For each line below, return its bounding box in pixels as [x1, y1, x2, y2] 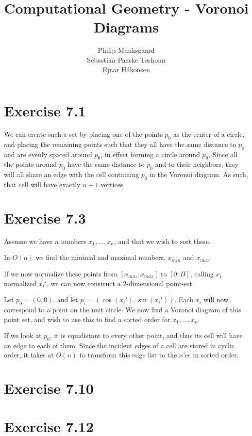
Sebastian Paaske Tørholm [87, 54, 166, 65]
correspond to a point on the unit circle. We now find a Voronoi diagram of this [4, 304, 241, 314]
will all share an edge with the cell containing [4, 169, 139, 179]
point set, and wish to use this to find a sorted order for [4, 314, 170, 324]
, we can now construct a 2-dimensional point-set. [47, 278, 194, 288]
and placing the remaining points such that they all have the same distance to [4, 139, 236, 149]
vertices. [101, 179, 125, 190]
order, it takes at [4, 350, 54, 360]
